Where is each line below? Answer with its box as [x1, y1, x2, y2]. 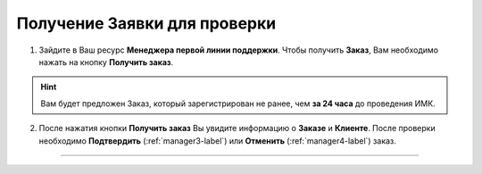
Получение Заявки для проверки [16, 13, 277, 33]
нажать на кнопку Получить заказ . [38, 56, 174, 67]
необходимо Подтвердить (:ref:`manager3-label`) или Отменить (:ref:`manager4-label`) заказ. [38, 135, 397, 146]
